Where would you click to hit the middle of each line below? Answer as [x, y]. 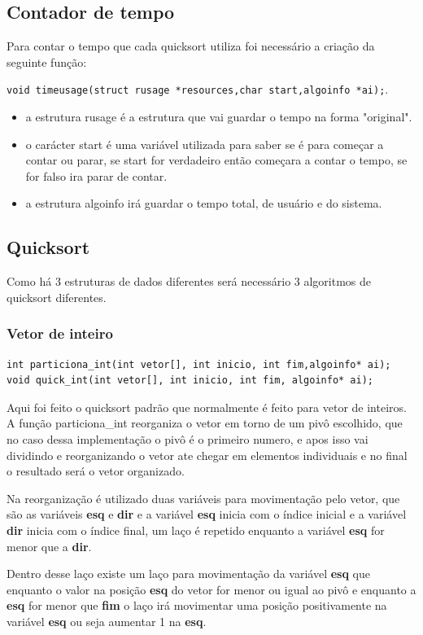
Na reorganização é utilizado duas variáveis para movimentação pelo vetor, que [203, 498]
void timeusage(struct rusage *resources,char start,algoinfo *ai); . [198, 89]
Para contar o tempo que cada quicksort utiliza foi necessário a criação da [191, 46]
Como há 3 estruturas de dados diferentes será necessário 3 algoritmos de [189, 281]
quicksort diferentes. [57, 297]
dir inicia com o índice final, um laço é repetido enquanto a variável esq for [196, 530]
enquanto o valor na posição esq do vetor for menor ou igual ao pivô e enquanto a [211, 589]
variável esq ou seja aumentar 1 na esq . [107, 621]
